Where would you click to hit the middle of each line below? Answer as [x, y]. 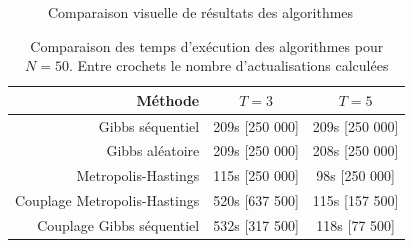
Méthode [168, 99]
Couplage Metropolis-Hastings [107, 200]
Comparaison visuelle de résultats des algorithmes [201, 12]
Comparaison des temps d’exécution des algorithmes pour [207, 45]
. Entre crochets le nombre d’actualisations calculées [228, 65]
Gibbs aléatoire [153, 150]
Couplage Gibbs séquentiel [118, 225]
